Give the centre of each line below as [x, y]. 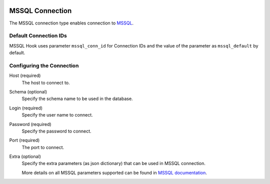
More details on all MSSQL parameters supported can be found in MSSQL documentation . [114, 172]
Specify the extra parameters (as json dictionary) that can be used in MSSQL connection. [114, 163]
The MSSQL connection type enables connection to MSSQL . [71, 23]
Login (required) [26, 108]
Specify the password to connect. [57, 131]
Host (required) [25, 75]
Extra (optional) [25, 156]
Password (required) [30, 124]
